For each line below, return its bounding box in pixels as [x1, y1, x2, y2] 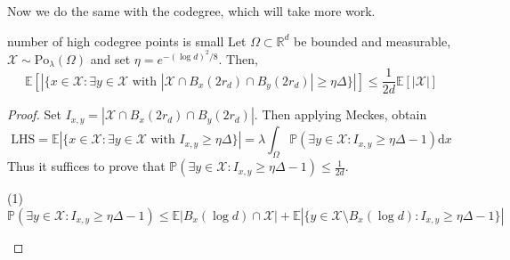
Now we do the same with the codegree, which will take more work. [7, 2, 376, 20]
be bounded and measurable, [294, 31, 451, 50]
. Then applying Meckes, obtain [254, 105, 427, 124]
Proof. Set [7, 105, 61, 124]
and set [90, 49, 131, 68]
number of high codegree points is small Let [7, 31, 247, 50]
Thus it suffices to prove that [7, 157, 166, 175]
